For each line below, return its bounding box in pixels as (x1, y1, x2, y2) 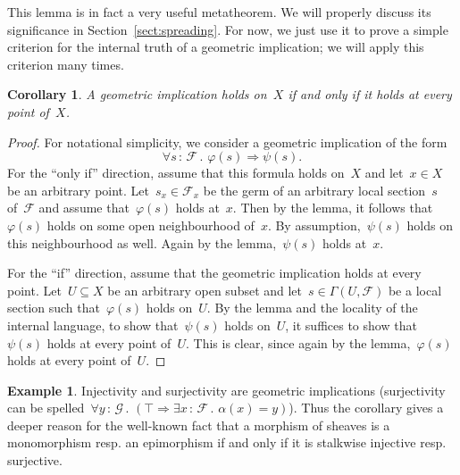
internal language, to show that (7, 315, 179, 334)
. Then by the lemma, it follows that (232, 198, 433, 217)
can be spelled (7, 398, 85, 417)
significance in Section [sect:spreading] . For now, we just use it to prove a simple (7, 20, 448, 38)
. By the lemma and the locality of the (206, 298, 418, 317)
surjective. (7, 451, 63, 470)
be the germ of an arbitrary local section (203, 180, 426, 199)
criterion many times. (7, 54, 124, 73)
